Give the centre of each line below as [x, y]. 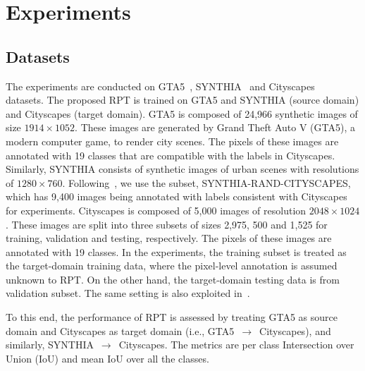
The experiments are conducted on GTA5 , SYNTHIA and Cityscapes [160, 86]
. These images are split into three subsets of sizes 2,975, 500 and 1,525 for [167, 224]
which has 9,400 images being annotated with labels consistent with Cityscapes [177, 196]
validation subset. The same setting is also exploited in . [128, 293]
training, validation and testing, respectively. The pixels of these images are [169, 238]
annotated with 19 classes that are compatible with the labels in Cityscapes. [171, 155]
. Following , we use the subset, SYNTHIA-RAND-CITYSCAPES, [206, 182]
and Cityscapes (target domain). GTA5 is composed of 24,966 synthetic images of [182, 113]
